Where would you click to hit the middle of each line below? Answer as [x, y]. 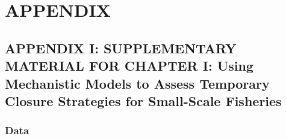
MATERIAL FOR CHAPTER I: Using [129, 66]
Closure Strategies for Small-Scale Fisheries [143, 100]
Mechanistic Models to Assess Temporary [137, 83]
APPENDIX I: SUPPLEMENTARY [121, 48]
